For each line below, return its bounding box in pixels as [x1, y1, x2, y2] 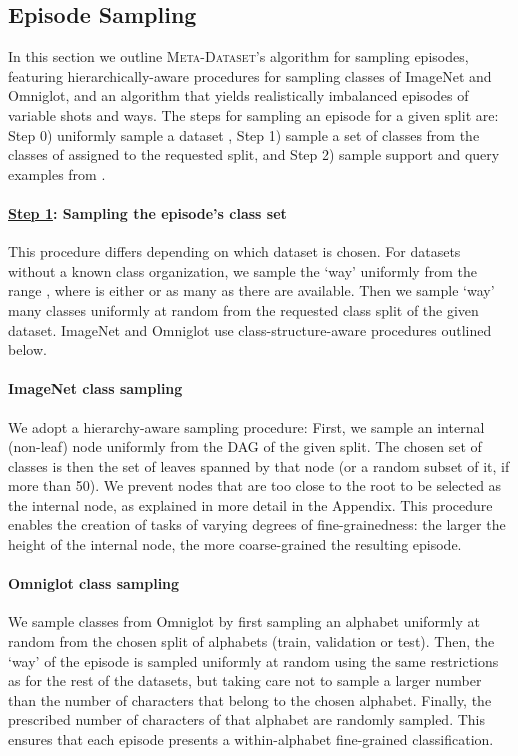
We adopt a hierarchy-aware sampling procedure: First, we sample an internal [8, 416, 485, 437]
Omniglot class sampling [8, 573, 180, 594]
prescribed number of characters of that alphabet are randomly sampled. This [8, 709, 485, 730]
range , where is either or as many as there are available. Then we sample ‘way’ [8, 280, 495, 301]
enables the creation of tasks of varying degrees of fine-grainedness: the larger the [8, 514, 506, 535]
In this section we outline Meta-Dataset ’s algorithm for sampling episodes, [8, 46, 469, 67]
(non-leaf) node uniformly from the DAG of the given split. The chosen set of [8, 436, 482, 457]
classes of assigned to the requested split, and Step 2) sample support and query [8, 144, 500, 165]
